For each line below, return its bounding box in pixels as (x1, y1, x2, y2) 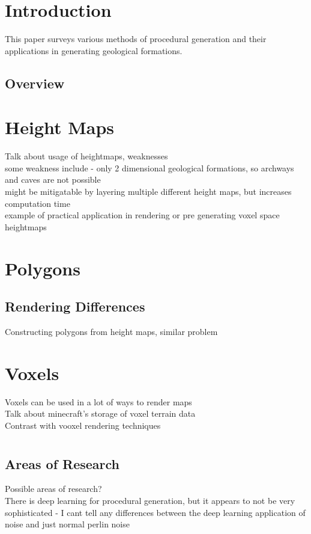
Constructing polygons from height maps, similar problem (5, 325, 218, 337)
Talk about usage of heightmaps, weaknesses (5, 150, 168, 162)
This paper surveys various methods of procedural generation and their (5, 32, 267, 45)
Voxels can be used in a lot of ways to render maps (5, 395, 192, 408)
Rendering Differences (5, 297, 145, 316)
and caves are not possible (5, 173, 101, 186)
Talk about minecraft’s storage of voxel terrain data (5, 407, 196, 420)
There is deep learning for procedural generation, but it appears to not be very (5, 494, 295, 507)
